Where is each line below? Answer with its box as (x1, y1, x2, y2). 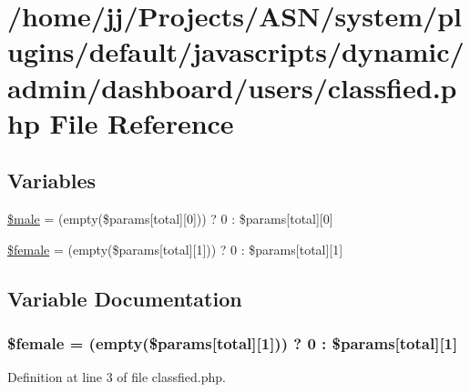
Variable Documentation (7, 284, 242, 312)
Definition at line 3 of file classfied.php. (7, 367, 226, 387)
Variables (7, 166, 97, 195)
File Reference (49, 104, 234, 141)
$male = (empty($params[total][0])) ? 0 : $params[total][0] (7, 209, 333, 228)
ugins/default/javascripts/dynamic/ (7, 33, 465, 70)
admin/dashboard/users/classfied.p (7, 68, 457, 106)
